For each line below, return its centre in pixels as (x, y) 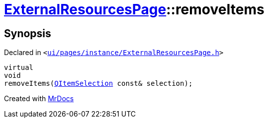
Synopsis (28, 33)
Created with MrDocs (39, 99)
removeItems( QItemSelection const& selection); (98, 84)
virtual (19, 68)
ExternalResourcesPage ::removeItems (134, 9)
